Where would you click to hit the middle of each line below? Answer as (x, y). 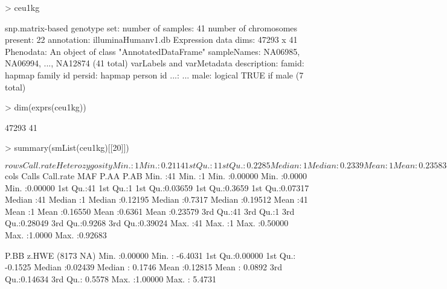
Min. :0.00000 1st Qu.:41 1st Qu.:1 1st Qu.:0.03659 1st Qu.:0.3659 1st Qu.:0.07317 (157, 187)
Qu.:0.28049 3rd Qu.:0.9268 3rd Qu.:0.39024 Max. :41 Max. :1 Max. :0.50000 (147, 223)
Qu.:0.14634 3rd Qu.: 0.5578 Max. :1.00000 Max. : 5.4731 (111, 278)
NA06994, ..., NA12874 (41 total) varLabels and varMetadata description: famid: (155, 63)
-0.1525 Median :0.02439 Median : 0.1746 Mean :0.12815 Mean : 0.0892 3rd (143, 267)
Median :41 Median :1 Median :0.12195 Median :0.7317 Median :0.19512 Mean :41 (156, 199)
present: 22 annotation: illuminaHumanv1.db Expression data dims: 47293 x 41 (151, 40)
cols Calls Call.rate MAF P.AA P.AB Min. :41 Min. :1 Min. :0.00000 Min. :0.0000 (156, 175)
